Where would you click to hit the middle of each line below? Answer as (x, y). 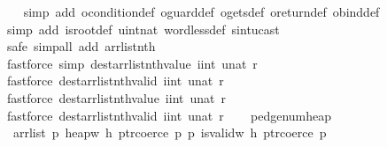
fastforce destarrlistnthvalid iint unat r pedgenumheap (169, 115)
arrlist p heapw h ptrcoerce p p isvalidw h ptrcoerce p (170, 132)
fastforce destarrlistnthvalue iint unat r (116, 97)
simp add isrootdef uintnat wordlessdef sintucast (143, 29)
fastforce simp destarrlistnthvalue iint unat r (132, 63)
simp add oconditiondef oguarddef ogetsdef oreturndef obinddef (201, 11)
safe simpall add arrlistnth (81, 46)
